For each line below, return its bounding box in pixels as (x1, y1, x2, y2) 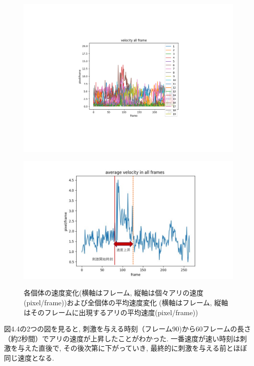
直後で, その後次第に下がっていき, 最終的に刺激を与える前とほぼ (38, 343, 247, 353)
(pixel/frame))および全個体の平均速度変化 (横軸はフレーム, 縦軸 (24, 297, 228, 307)
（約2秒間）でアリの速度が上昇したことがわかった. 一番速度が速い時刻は (4, 333, 240, 343)
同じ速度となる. (4, 352, 54, 363)
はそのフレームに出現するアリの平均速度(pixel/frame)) (24, 307, 198, 317)
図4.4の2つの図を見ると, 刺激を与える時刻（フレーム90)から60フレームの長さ (4, 324, 251, 334)
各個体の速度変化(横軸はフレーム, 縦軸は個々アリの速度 (24, 287, 204, 298)
